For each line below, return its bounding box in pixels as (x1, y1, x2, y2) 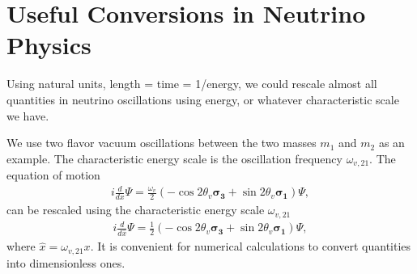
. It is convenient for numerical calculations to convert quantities (90, 238, 411, 255)
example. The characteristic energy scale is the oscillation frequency (6, 150, 343, 167)
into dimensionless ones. (6, 254, 126, 271)
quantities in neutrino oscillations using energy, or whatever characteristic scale (6, 91, 399, 107)
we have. (6, 107, 49, 124)
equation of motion (6, 167, 100, 183)
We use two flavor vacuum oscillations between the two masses (6, 134, 317, 151)
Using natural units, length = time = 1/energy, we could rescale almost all (6, 75, 377, 92)
